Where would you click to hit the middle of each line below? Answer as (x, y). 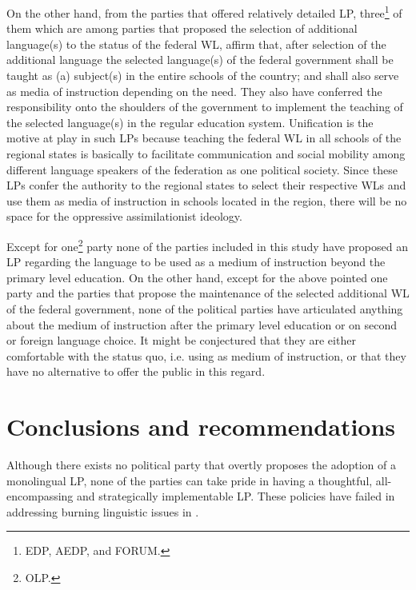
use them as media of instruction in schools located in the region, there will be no (207, 200)
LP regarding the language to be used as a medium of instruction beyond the (196, 262)
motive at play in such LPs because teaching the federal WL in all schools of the (204, 138)
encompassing (40, 496)
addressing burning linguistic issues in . (103, 511)
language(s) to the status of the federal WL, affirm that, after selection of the (196, 44)
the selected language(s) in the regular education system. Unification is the (190, 122)
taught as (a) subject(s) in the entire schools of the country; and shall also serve (203, 76)
